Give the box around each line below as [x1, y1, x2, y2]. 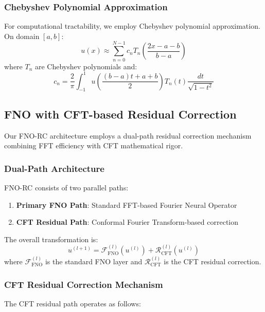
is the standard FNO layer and [45, 256, 143, 267]
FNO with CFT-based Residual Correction [4, 106, 237, 122]
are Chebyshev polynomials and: [35, 61, 137, 71]
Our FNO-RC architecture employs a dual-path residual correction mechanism [4, 130, 252, 141]
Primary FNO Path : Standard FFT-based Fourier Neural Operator [16, 199, 237, 210]
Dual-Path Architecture [4, 162, 104, 174]
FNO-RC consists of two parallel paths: [4, 182, 129, 193]
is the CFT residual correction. [164, 256, 261, 267]
